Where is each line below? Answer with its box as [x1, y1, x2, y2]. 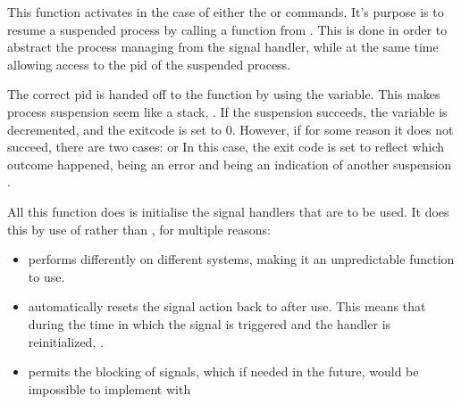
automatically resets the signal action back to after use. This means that [28, 297, 426, 316]
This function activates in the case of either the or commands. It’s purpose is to [7, 3, 444, 21]
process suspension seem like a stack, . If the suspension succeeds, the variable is [7, 102, 448, 120]
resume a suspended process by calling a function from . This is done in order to [7, 20, 448, 38]
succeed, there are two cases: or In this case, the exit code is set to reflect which [7, 137, 445, 156]
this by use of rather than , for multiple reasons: [7, 219, 271, 238]
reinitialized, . [28, 332, 104, 350]
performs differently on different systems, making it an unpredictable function [28, 250, 455, 268]
